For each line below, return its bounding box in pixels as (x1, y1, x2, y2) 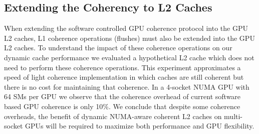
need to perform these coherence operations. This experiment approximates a (4, 62, 241, 72)
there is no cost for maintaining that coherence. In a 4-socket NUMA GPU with (4, 81, 249, 92)
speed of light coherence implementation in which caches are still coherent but (4, 72, 244, 82)
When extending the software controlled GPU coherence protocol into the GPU (4, 23, 248, 33)
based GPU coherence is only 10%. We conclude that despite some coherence (4, 101, 240, 111)
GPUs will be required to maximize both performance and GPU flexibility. (25, 121, 254, 131)
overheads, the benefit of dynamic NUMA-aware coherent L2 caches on (4, 111, 222, 121)
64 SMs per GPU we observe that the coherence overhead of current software (4, 91, 241, 102)
